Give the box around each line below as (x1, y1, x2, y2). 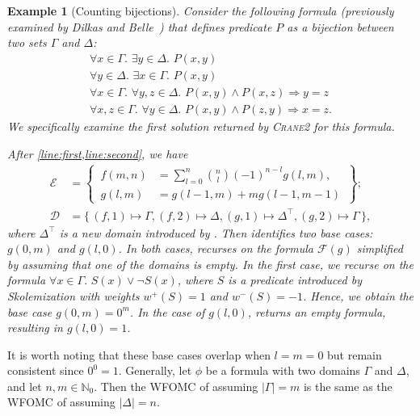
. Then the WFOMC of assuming (94, 377, 258, 394)
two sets (7, 34, 47, 51)
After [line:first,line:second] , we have (7, 145, 188, 162)
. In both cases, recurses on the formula (118, 240, 313, 257)
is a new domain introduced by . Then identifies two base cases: (59, 224, 373, 241)
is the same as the (303, 377, 393, 394)
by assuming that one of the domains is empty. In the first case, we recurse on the (7, 255, 414, 272)
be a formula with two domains (205, 362, 360, 379)
